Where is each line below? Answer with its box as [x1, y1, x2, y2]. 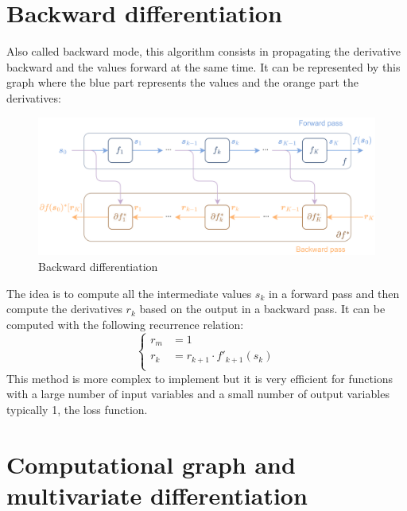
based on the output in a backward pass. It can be [139, 300, 386, 317]
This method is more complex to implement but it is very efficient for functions [6, 370, 393, 386]
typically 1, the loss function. [6, 401, 148, 418]
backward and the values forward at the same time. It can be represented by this [6, 58, 401, 75]
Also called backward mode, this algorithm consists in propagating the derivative [6, 43, 401, 60]
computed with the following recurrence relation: [6, 316, 244, 332]
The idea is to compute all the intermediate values [6, 285, 252, 301]
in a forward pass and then [268, 285, 400, 301]
